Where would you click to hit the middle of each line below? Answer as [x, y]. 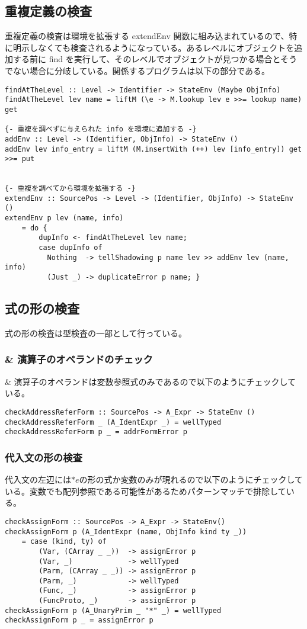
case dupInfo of [71, 248]
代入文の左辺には [38, 479]
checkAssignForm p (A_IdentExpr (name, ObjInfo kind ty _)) [126, 532]
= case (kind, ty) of [64, 542]
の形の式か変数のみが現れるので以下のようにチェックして [191, 479]
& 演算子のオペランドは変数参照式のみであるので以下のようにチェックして [150, 381]
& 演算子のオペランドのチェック [79, 359]
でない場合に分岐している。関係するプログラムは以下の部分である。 [137, 70]
